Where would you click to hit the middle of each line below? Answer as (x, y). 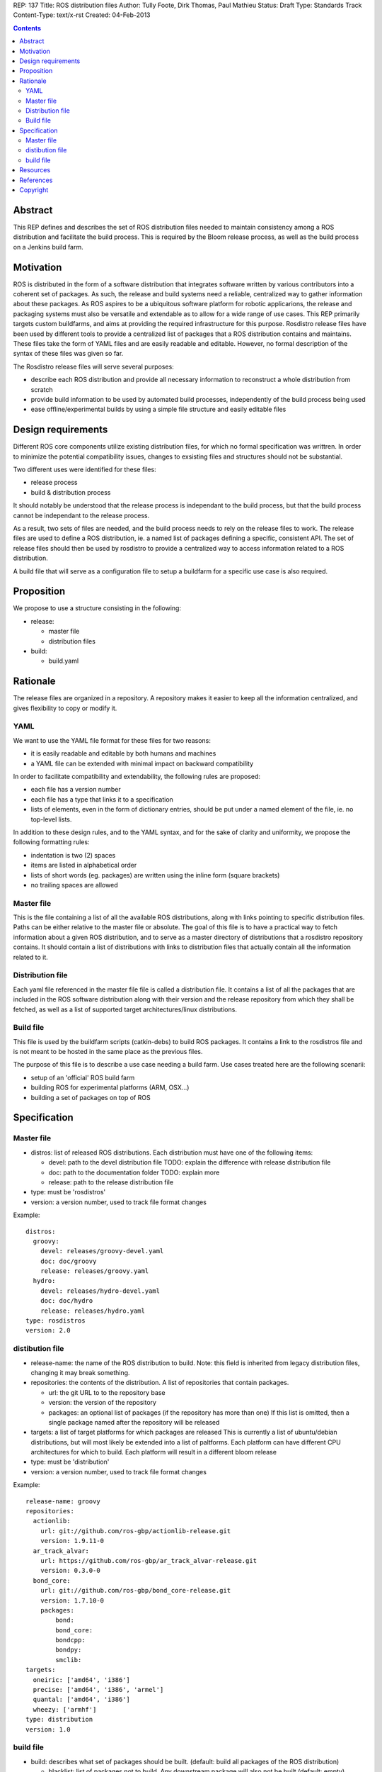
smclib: (69, 1660)
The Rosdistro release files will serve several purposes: (94, 366)
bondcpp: (70, 1640)
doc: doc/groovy (68, 1261)
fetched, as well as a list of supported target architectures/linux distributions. (125, 1009)
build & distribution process (71, 492)
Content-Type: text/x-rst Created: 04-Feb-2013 (82, 15)
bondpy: (69, 1650)
